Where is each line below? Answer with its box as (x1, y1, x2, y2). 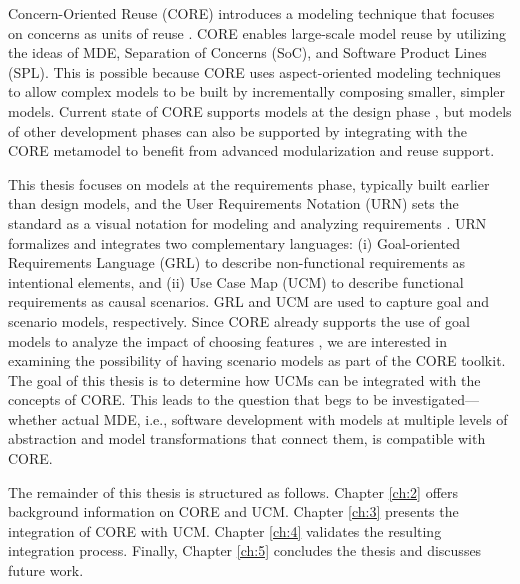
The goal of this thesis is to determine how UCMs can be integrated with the (8, 369, 481, 390)
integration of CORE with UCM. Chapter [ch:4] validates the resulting (8, 520, 442, 541)
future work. (8, 560, 84, 581)
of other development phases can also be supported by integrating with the (8, 120, 467, 141)
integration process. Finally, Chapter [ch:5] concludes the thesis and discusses (8, 540, 482, 561)
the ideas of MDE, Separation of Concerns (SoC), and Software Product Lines (8, 42, 487, 63)
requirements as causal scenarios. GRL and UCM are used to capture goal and (8, 291, 489, 312)
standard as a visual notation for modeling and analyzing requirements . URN (8, 212, 487, 233)
